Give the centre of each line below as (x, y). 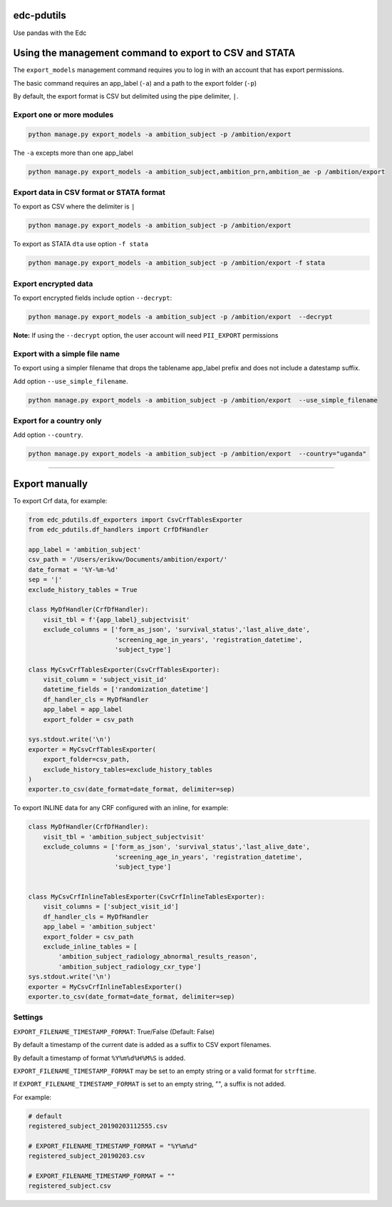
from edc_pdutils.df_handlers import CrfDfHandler (119, 530)
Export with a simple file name (67, 353)
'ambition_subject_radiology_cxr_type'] (130, 966)
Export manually (51, 484)
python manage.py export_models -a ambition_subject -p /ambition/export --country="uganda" (197, 454)
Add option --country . (48, 435)
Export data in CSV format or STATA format (89, 193)
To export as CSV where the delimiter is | (74, 206)
